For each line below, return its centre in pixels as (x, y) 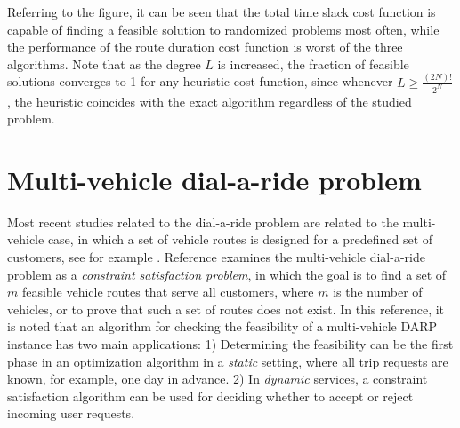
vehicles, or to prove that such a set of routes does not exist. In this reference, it (226, 309)
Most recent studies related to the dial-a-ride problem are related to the (203, 222)
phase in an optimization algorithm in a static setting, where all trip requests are (228, 361)
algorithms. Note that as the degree (104, 63)
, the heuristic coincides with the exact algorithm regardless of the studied (210, 101)
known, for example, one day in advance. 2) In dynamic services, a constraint (218, 379)
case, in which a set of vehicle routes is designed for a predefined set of (240, 239)
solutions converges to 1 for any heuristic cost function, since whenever (200, 81)
